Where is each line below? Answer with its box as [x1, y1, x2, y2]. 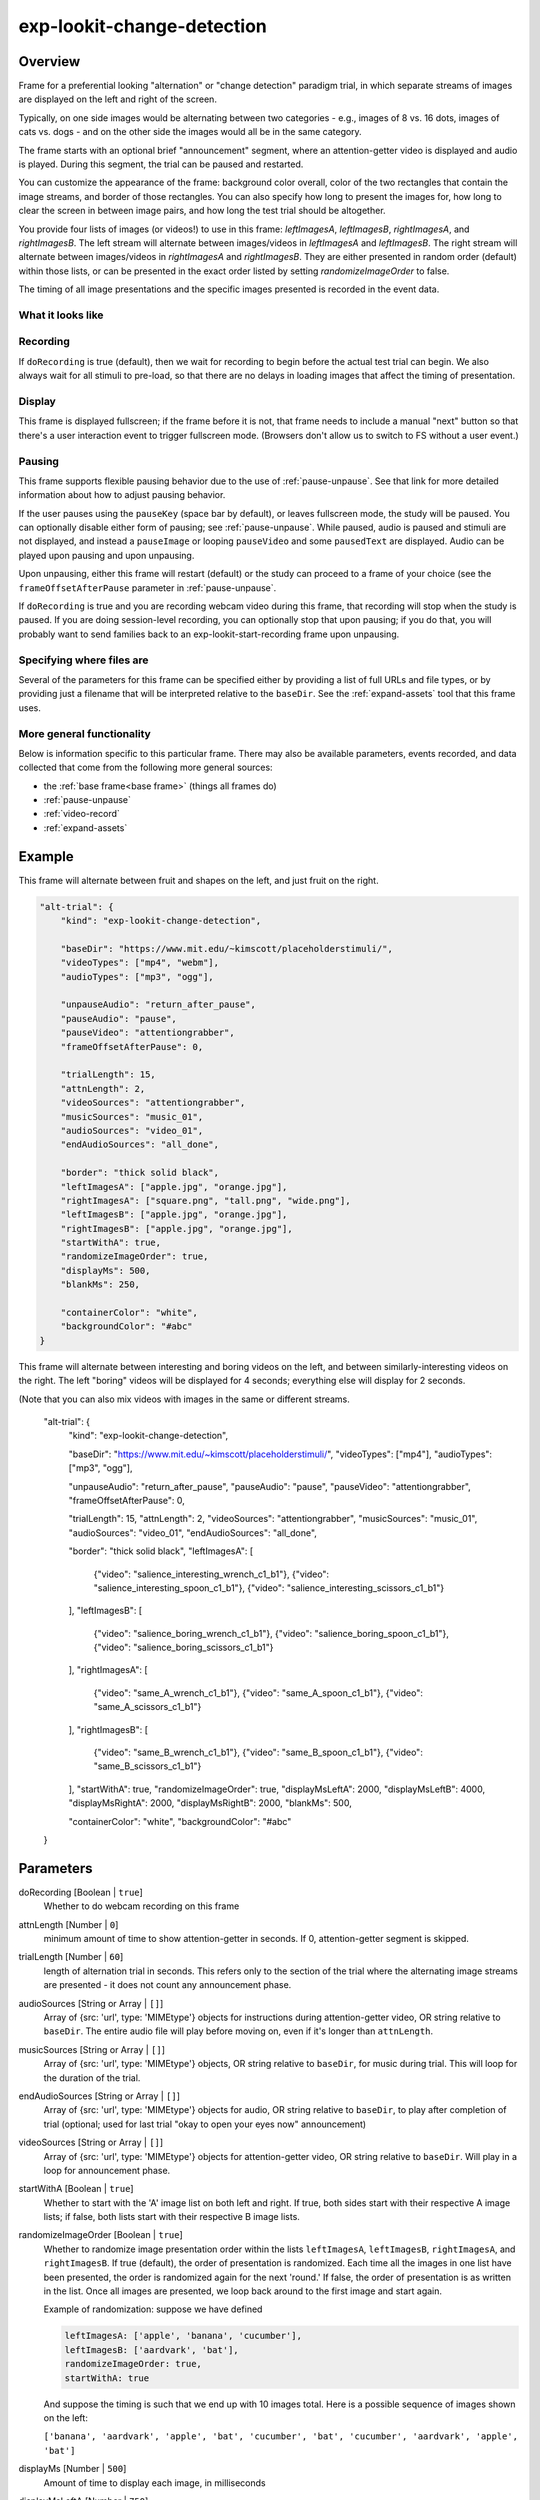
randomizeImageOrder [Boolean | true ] [18, 2229, 184, 2241]
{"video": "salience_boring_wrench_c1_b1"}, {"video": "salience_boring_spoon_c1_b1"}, [93, 1627, 450, 1639]
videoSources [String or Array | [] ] [18, 2136, 164, 2149]
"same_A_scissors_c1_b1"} [93, 1701, 202, 1713]
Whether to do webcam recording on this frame [43, 1900, 240, 1912]
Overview [18, 53, 81, 70]
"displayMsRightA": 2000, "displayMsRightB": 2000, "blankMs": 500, [68, 1797, 352, 1809]
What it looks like [18, 308, 104, 322]
